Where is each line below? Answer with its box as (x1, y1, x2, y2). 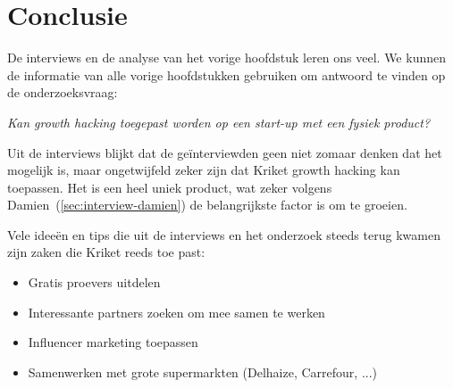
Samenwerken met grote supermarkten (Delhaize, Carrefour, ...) (28, 362, 378, 381)
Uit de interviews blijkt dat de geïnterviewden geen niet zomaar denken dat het (7, 143, 442, 161)
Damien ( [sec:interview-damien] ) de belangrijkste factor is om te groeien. (7, 195, 407, 214)
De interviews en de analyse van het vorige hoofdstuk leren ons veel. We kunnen (7, 48, 446, 67)
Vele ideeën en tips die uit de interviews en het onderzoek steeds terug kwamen (7, 225, 440, 244)
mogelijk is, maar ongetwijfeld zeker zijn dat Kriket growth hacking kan (7, 161, 400, 179)
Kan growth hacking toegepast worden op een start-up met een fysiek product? (7, 112, 431, 131)
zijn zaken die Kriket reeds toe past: (7, 243, 206, 261)
